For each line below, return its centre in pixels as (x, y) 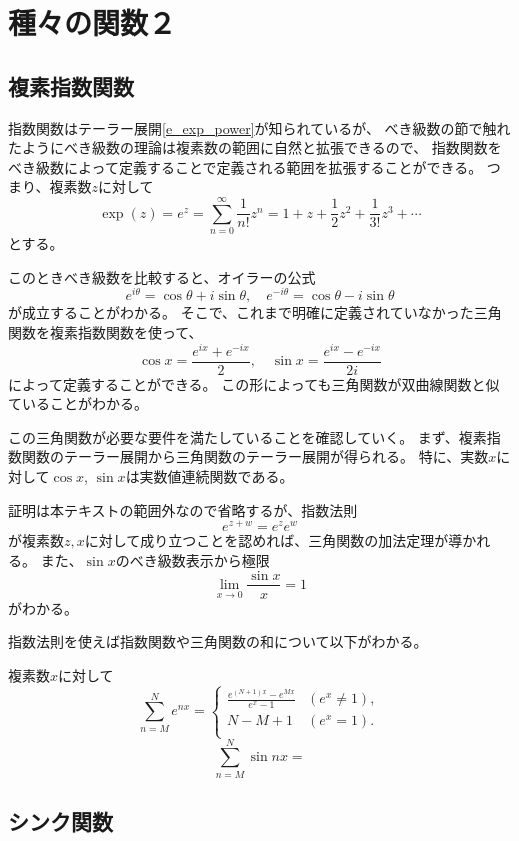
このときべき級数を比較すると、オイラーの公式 (162, 276)
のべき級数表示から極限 (192, 559)
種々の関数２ (92, 22)
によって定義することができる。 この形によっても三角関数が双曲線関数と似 (254, 383)
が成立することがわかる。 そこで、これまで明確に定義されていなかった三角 (255, 312)
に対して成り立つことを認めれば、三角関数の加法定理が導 (273, 540)
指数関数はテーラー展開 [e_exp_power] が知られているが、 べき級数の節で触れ (259, 127)
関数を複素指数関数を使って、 (105, 331)
